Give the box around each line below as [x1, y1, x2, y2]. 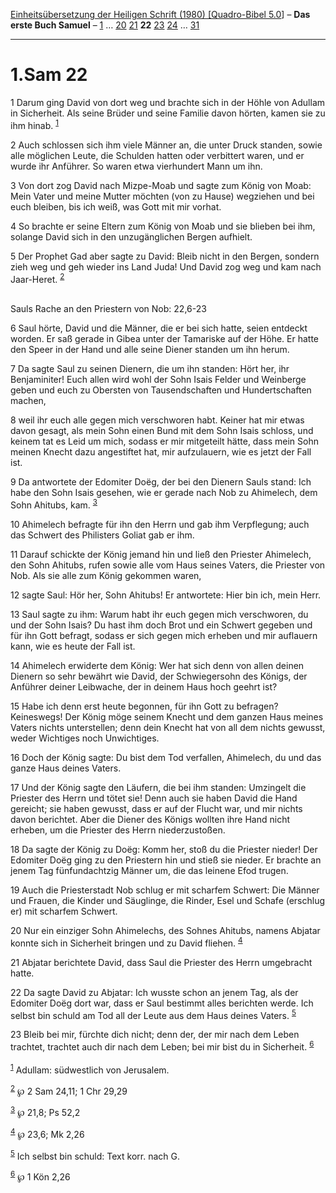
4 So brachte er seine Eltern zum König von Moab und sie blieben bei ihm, [10, 220, 316, 232]
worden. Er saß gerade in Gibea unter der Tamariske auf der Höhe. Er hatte [10, 333, 320, 345]
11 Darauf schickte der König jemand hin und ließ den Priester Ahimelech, [10, 548, 312, 560]
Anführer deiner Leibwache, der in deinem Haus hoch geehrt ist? [10, 680, 278, 693]
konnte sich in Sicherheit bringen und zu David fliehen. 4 [10, 935, 243, 949]
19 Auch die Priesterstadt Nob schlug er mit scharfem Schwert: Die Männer [10, 884, 320, 896]
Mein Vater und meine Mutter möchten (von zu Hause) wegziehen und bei [10, 190, 315, 202]
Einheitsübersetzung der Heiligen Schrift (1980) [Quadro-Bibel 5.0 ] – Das [10, 9, 311, 20]
